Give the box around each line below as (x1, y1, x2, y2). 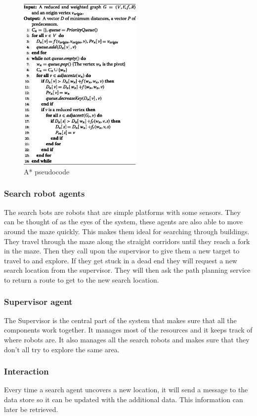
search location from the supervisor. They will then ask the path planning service (4, 265, 251, 275)
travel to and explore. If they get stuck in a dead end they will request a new (4, 255, 237, 265)
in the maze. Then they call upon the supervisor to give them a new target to (4, 246, 240, 256)
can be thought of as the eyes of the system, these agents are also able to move (4, 216, 243, 227)
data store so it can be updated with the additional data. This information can (4, 394, 243, 404)
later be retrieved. (4, 404, 58, 414)
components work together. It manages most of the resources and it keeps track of (4, 325, 253, 335)
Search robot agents (4, 187, 85, 200)
